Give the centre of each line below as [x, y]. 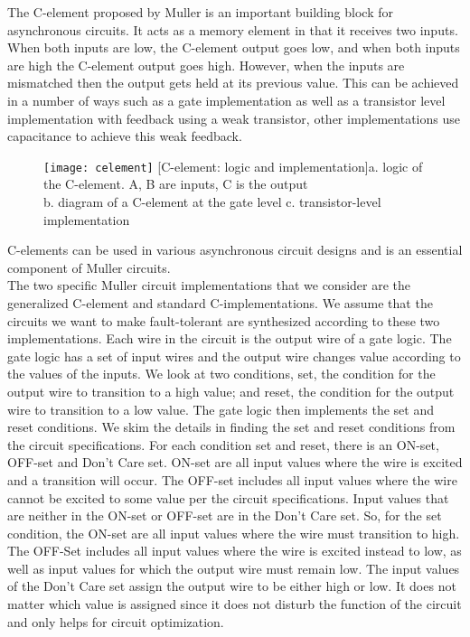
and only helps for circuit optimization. [116, 621]
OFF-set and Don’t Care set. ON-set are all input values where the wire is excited [235, 462]
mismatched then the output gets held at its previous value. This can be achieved [233, 83]
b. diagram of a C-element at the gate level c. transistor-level [212, 201]
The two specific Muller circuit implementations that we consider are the [209, 285]
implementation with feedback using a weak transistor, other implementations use [234, 118]
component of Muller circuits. [89, 267]
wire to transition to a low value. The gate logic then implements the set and [221, 409]
